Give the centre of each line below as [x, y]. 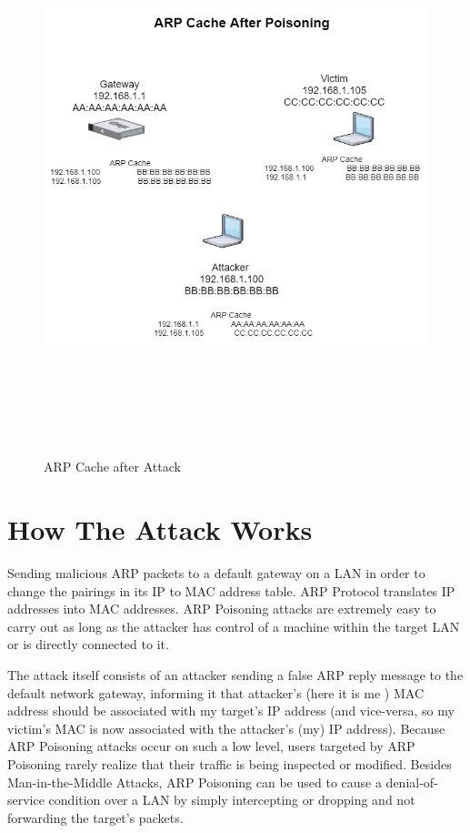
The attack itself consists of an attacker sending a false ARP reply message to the [235, 675]
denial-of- [412, 782]
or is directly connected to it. [88, 644]
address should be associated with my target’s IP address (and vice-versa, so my [231, 711]
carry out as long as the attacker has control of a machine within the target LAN [234, 626]
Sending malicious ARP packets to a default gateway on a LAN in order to [216, 573]
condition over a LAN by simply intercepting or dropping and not [232, 800]
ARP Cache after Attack [112, 467]
